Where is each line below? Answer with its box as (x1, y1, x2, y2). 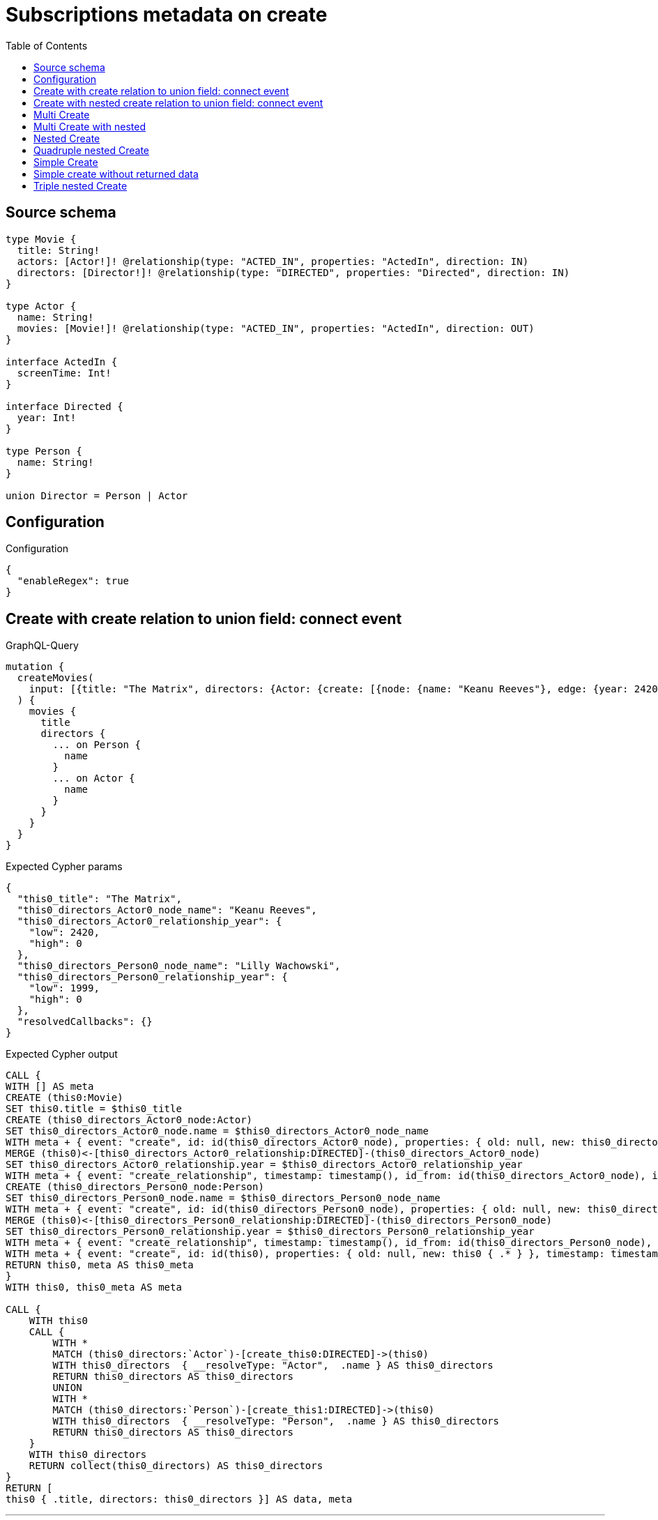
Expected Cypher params (6, 860, 123, 873)
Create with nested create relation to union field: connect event (33, 96, 323, 109)
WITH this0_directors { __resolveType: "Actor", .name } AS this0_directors (52, 1360, 493, 1371)
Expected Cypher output (6, 1048, 118, 1061)
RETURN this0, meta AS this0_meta (6, 1259, 194, 1271)
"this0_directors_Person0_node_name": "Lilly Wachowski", (17, 960, 341, 972)
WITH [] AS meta (6, 1081, 94, 1093)
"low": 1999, (29, 982, 100, 994)
